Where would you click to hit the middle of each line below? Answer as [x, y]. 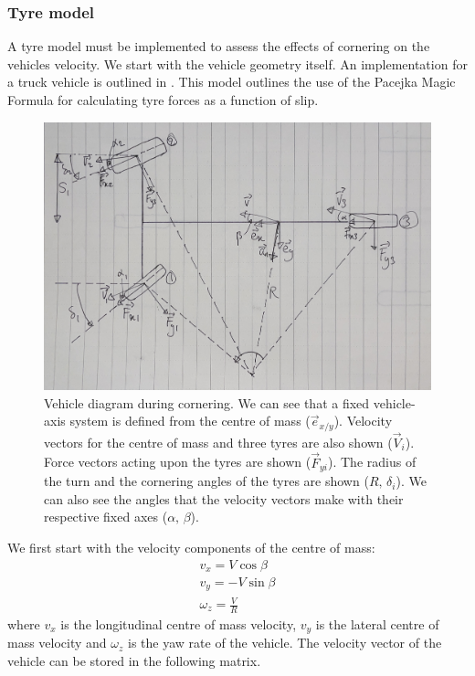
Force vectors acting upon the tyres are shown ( [178, 462]
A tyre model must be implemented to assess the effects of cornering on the [219, 46]
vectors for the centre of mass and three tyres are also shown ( [218, 442]
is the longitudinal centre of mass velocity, [179, 623]
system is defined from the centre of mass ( [190, 421]
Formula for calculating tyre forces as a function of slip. [163, 100]
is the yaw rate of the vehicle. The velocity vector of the [285, 643]
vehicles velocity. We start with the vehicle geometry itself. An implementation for [237, 63]
